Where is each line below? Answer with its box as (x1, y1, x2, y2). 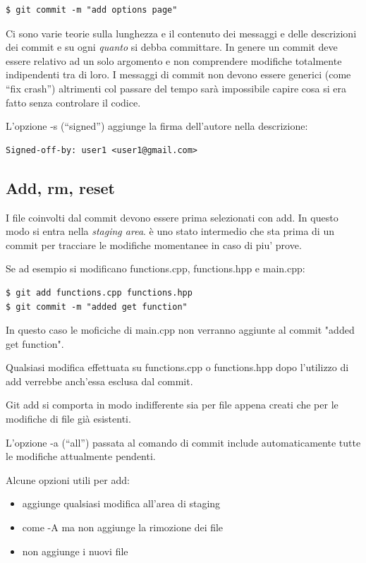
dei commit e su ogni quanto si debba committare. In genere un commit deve (6, 40, 338, 54)
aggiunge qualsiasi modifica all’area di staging (22, 496, 221, 511)
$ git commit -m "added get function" (6, 301, 188, 312)
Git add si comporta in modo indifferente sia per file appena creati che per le (6, 397, 338, 412)
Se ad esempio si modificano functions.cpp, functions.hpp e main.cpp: (6, 261, 305, 276)
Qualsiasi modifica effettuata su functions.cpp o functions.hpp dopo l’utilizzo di (6, 360, 349, 375)
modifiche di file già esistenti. (6, 411, 131, 426)
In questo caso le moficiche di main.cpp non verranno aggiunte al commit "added (6, 322, 355, 337)
